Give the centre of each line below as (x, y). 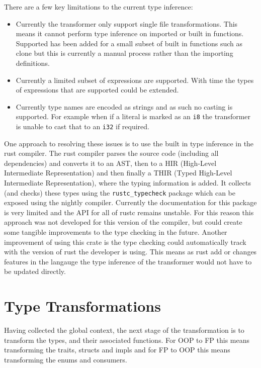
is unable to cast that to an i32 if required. (82, 126)
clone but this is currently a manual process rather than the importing (124, 53)
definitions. (33, 63)
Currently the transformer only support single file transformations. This (127, 23)
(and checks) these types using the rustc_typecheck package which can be (120, 192)
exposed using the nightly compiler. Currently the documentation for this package (130, 202)
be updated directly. (35, 271)
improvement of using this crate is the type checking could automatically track (125, 242)
